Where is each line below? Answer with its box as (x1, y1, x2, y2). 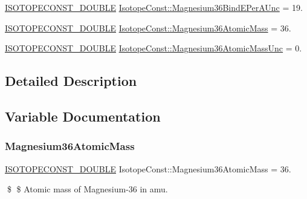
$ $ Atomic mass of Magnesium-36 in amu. (7, 183, 168, 195)
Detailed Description (5, 71, 137, 90)
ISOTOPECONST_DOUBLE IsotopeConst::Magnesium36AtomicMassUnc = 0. (5, 42, 302, 54)
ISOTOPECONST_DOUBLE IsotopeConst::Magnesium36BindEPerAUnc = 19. (5, 1, 303, 13)
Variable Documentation (5, 106, 161, 125)
